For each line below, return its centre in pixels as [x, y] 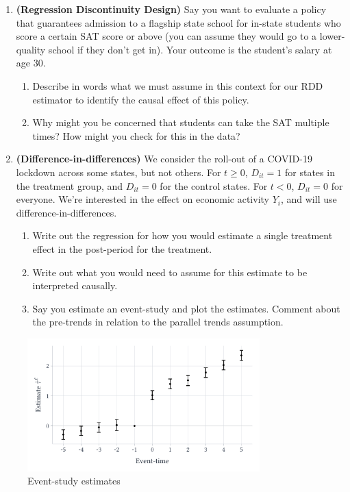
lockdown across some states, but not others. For [118, 172]
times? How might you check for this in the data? [136, 135]
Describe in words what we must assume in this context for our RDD [178, 85]
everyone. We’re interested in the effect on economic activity [142, 199]
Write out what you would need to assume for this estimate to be [170, 272]
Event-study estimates [74, 481]
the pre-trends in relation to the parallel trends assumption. [158, 322]
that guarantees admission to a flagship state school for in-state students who [178, 22]
